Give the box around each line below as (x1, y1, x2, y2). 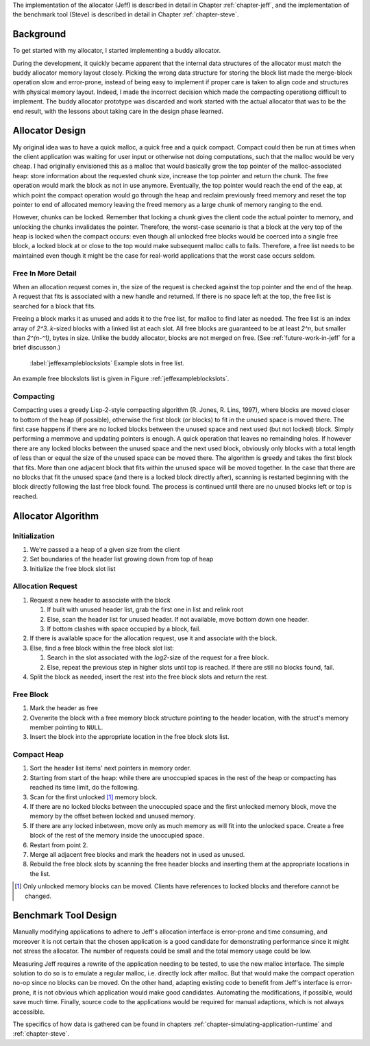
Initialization (12, 531, 55, 541)
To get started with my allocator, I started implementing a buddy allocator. (12, 47, 221, 55)
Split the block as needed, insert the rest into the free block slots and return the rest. (29, 672, 269, 681)
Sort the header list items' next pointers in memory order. (29, 764, 192, 773)
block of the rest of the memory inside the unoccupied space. (29, 831, 205, 840)
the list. (29, 869, 51, 877)
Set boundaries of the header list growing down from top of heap (29, 555, 214, 563)
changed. (25, 892, 52, 900)
